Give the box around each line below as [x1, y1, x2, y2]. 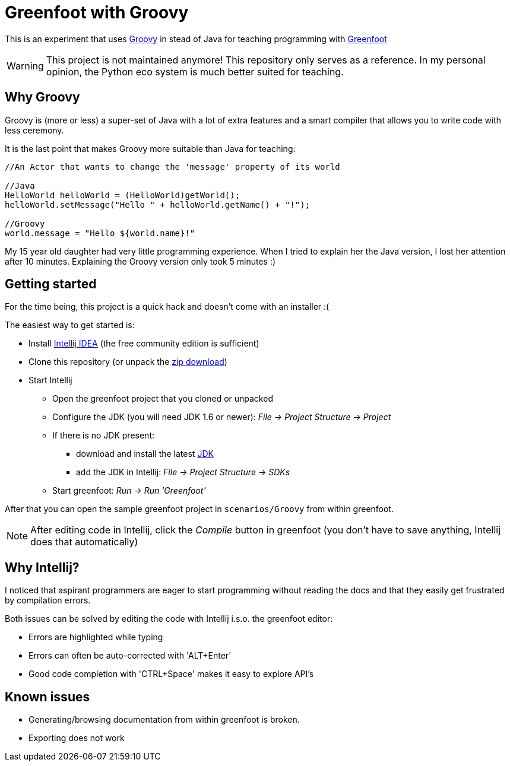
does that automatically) [30, 536, 138, 548]
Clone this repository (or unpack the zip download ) [28, 357, 227, 367]
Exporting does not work [28, 733, 125, 743]
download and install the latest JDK [76, 449, 214, 459]
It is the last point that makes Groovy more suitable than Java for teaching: [5, 143, 296, 154]
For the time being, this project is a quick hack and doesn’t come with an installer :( [5, 301, 330, 312]
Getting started [5, 276, 97, 292]
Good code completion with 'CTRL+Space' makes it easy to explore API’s [28, 669, 314, 679]
